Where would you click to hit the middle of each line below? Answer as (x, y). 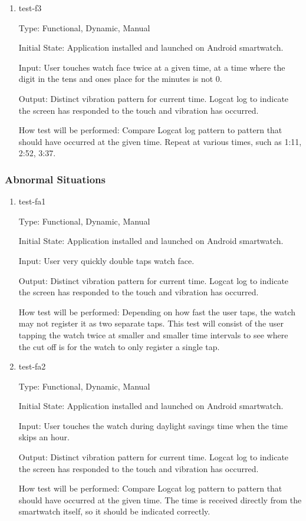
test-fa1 (32, 201)
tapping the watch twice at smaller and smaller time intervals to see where (153, 334)
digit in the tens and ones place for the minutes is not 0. (120, 79)
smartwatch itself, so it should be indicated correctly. (114, 511)
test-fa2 (32, 366)
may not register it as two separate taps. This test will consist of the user (151, 323)
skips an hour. (44, 437)
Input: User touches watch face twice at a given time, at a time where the (152, 67)
